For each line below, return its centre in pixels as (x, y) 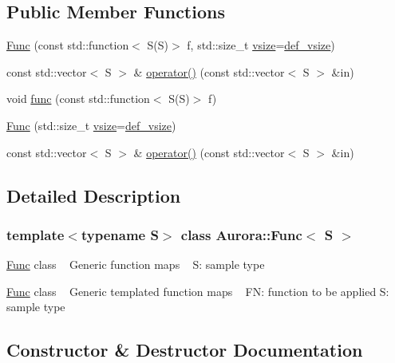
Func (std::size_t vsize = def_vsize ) (91, 125)
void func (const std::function (78, 99)
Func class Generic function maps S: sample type (136, 264)
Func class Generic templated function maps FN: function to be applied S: (198, 291)
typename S (120, 234)
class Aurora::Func (241, 234)
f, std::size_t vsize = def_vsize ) (261, 45)
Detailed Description (94, 195)
